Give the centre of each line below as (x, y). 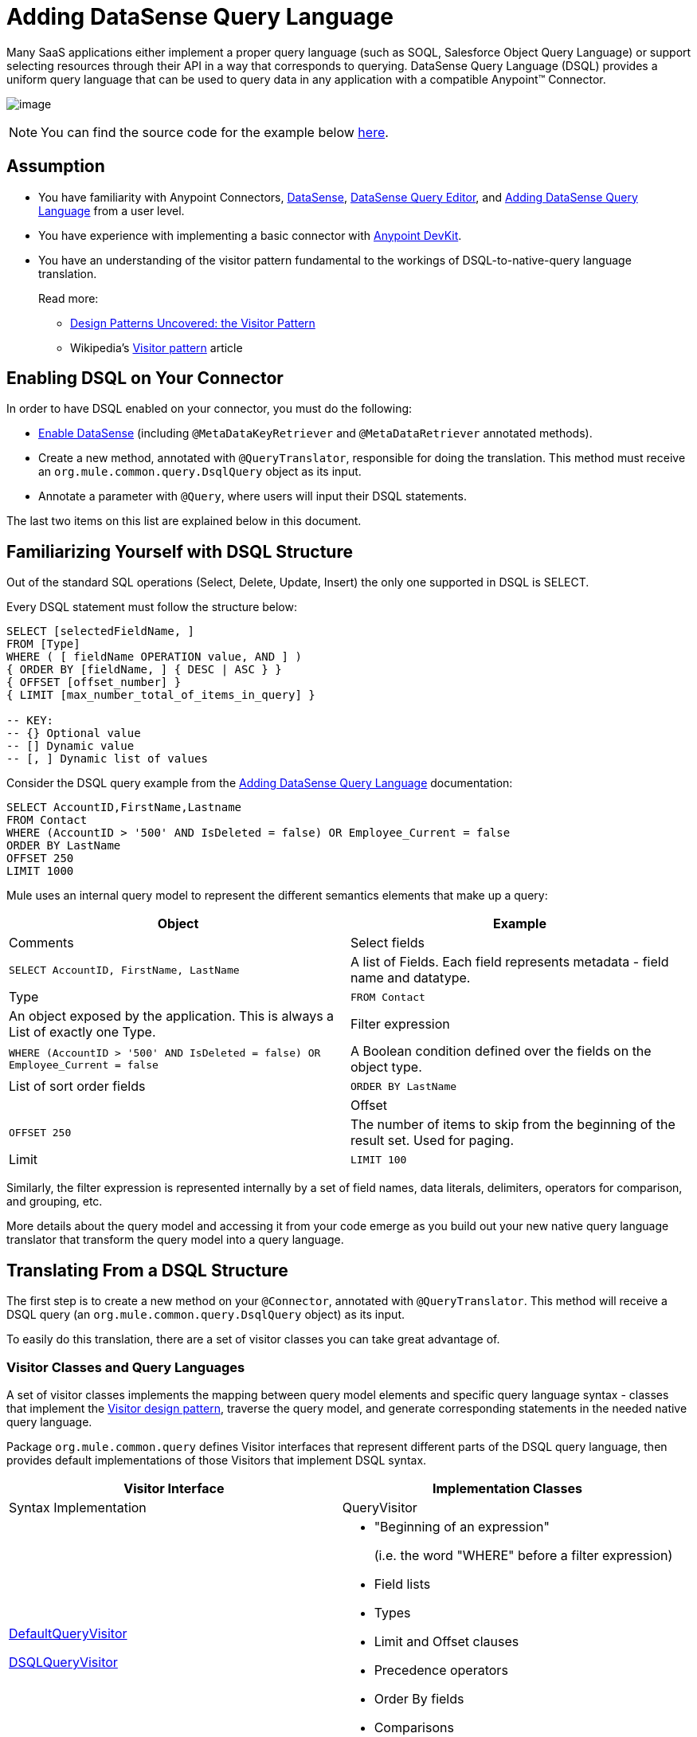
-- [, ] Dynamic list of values (107, 759)
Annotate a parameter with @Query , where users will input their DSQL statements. (253, 496)
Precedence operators (441, 1670)
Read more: (69, 298)
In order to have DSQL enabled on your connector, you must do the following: (209, 409)
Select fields (388, 943)
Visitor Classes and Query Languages (126, 1367)
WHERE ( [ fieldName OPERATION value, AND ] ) (154, 657)
